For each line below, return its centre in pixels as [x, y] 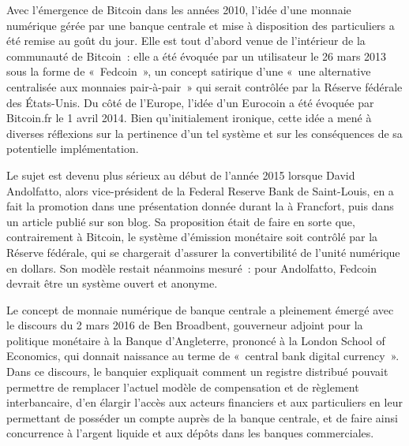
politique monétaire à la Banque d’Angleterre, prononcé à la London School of [196, 340]
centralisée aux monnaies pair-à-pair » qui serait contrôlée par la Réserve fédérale [204, 86]
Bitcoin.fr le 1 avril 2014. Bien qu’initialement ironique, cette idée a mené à [189, 118]
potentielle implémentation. [73, 149]
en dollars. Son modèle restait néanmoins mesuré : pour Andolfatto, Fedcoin [191, 268]
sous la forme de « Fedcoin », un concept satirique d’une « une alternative [189, 71]
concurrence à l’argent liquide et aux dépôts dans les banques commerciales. [190, 433]
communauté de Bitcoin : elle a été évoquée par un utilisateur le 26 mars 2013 [197, 56]
